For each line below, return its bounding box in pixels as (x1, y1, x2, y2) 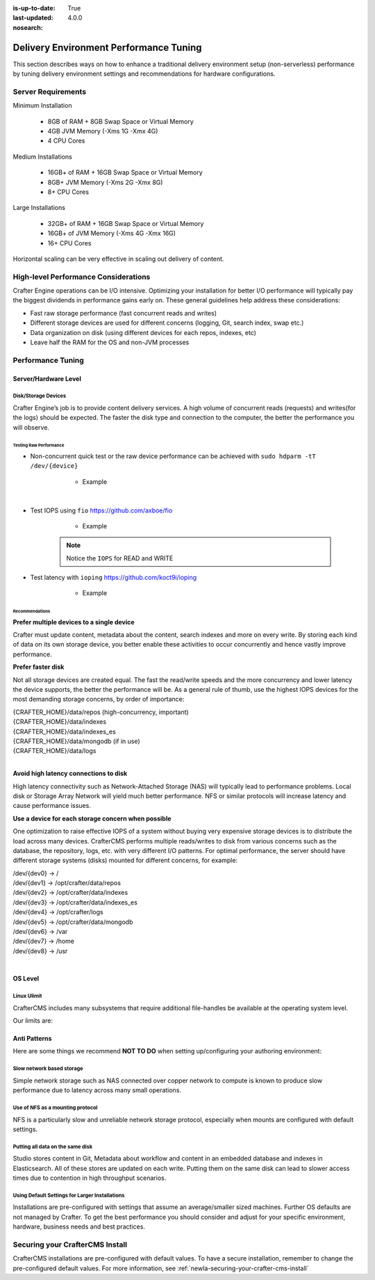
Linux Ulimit (12, 992, 42, 999)
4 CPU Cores (47, 136, 85, 145)
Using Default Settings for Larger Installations (12, 1192, 125, 1199)
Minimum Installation (12, 102, 72, 110)
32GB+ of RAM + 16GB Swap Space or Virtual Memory (47, 219, 204, 227)
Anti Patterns (12, 1034, 52, 1042)
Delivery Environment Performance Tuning (12, 42, 202, 54)
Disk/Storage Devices (12, 393, 66, 400)
